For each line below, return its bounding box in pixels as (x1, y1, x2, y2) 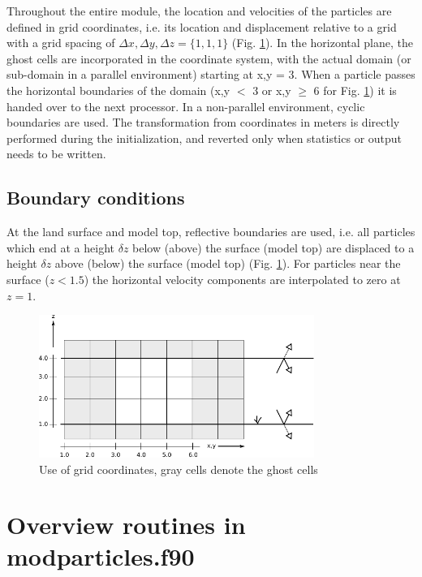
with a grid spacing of (6, 34, 115, 51)
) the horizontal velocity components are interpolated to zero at (84, 270, 401, 287)
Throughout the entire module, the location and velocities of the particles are (6, 2, 392, 19)
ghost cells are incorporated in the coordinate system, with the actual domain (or (6, 50, 411, 67)
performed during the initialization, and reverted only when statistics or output (6, 129, 403, 146)
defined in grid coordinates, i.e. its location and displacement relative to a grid (6, 18, 397, 35)
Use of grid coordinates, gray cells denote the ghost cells (39, 460, 318, 477)
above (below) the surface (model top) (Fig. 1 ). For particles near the (54, 255, 401, 272)
